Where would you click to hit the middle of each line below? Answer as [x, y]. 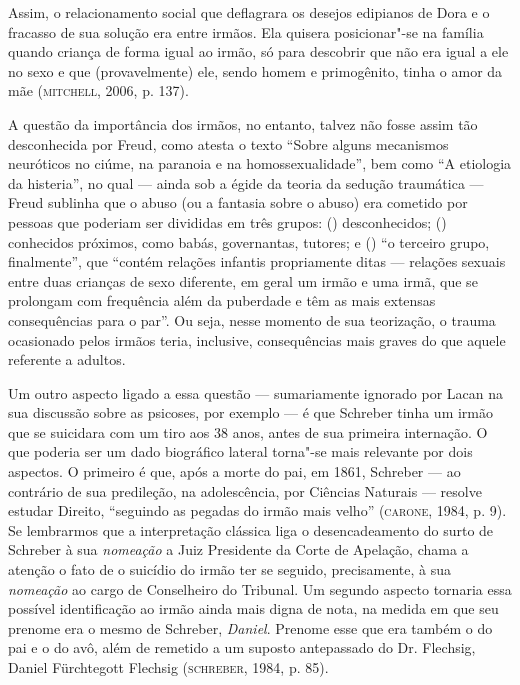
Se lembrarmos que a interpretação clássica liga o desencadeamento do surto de [251, 529]
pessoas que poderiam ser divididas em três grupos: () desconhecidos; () [227, 221]
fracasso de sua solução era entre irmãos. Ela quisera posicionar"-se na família [246, 31]
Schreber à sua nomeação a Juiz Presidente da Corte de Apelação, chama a [238, 549]
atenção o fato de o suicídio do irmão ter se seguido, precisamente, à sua [230, 569]
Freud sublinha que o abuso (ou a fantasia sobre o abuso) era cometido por [238, 202]
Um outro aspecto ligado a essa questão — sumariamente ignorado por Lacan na [255, 392]
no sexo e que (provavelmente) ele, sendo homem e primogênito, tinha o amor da [255, 70]
